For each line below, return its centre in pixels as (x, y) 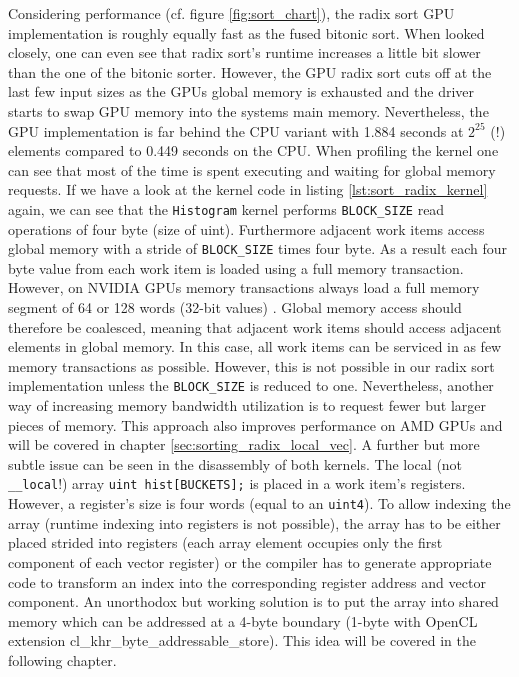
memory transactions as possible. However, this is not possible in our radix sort (251, 365)
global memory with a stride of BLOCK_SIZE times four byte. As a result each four (258, 248)
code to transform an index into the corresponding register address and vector (247, 581)
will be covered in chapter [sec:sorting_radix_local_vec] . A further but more (244, 444)
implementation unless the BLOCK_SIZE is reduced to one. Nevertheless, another (251, 385)
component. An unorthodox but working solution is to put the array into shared (253, 601)
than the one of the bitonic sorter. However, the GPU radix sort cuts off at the (250, 71)
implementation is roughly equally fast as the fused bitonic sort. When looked (246, 32)
